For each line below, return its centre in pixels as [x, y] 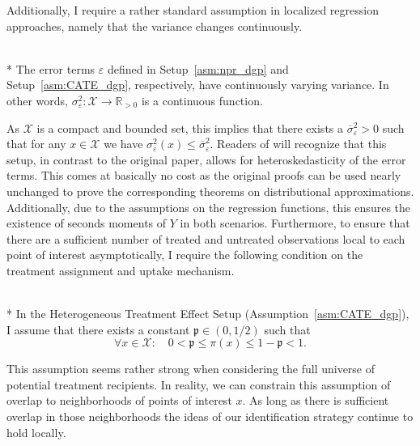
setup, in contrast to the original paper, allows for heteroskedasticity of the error [206, 159]
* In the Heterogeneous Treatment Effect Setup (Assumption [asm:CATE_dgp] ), [208, 314]
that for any [36, 144]
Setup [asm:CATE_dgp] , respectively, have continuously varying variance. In [198, 85]
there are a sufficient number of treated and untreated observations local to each [206, 238]
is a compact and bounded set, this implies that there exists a [190, 127]
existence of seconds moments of [87, 223]
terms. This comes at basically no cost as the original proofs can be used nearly [204, 175]
